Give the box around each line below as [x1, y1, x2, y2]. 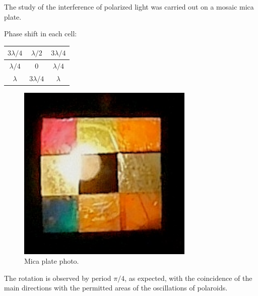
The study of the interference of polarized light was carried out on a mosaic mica [4, 2, 254, 12]
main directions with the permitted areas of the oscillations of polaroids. [4, 282, 228, 293]
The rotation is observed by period [4, 272, 111, 283]
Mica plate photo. [24, 256, 79, 266]
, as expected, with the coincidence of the [124, 272, 252, 283]
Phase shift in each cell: [4, 28, 77, 39]
